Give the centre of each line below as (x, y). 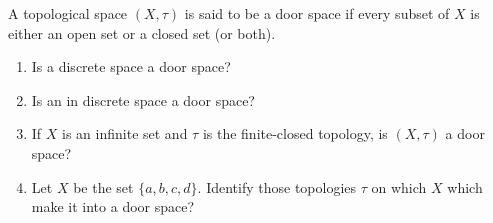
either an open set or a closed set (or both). (142, 32)
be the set (103, 186)
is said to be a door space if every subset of (317, 13)
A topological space (68, 13)
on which (399, 186)
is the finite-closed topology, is (295, 133)
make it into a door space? (113, 206)
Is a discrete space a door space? (131, 66)
